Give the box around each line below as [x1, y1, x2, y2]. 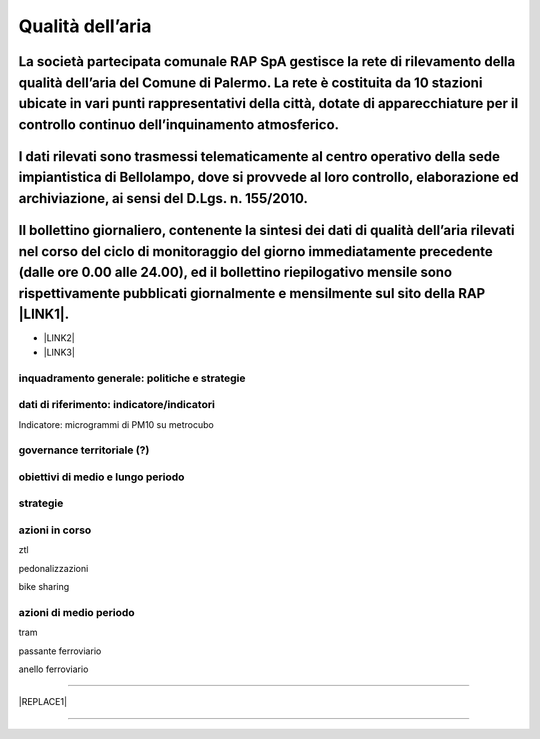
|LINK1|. [18, 306, 70, 323]
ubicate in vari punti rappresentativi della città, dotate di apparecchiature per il [18, 95, 519, 112]
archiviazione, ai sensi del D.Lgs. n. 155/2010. [18, 190, 309, 207]
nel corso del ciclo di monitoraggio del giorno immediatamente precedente [18, 243, 494, 260]
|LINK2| [43, 332, 75, 344]
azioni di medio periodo [18, 605, 135, 619]
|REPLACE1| [18, 696, 68, 708]
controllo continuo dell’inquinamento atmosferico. [18, 116, 340, 133]
